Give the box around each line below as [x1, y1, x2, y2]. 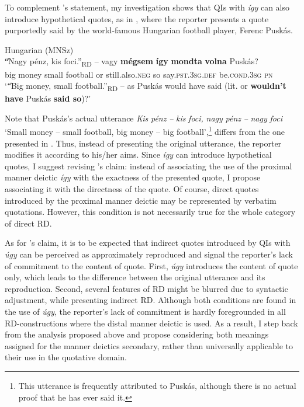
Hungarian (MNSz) [5, 43, 74, 55]
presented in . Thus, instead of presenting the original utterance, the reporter [5, 137, 282, 149]
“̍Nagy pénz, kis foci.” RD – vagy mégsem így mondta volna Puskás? [5, 55, 258, 69]
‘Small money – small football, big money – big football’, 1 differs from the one [5, 124, 285, 138]
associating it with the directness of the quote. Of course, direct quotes [5, 183, 259, 195]
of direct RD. [5, 217, 52, 229]
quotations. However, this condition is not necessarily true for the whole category [5, 206, 296, 218]
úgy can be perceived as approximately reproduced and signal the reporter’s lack [5, 248, 293, 260]
